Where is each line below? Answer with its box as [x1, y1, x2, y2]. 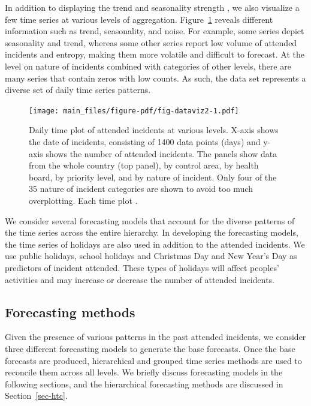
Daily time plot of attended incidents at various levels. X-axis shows [29, 124, 279, 136]
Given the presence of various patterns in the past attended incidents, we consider [5, 330, 306, 343]
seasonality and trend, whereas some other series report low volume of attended [5, 36, 297, 49]
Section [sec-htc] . [5, 389, 68, 402]
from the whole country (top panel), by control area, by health [29, 159, 259, 172]
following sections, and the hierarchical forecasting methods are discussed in [5, 377, 283, 390]
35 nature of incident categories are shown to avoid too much [29, 182, 253, 195]
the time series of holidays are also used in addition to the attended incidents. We [5, 237, 305, 250]
